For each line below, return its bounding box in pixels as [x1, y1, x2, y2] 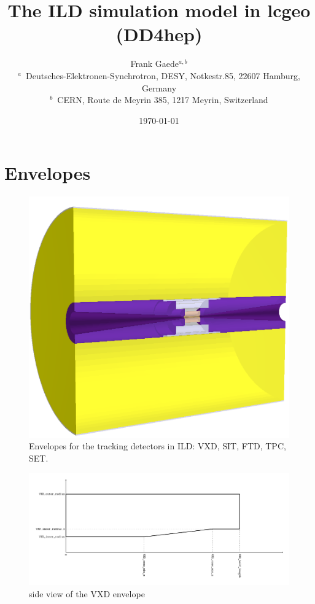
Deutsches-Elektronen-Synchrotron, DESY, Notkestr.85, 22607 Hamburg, [26, 69, 300, 82]
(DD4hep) [115, 21, 203, 47]
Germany [141, 81, 177, 94]
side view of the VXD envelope [29, 587, 145, 600]
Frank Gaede [130, 57, 179, 70]
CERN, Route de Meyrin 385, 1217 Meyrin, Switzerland [57, 93, 268, 106]
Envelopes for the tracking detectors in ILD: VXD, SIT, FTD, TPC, [29, 439, 286, 452]
